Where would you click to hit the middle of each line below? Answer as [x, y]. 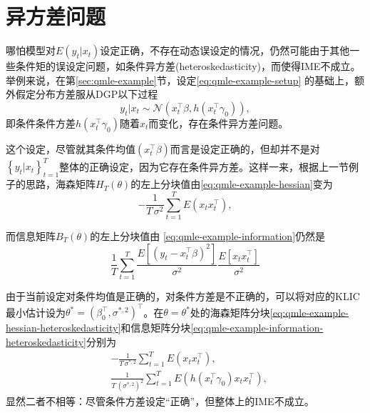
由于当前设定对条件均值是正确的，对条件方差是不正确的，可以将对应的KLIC [183, 296]
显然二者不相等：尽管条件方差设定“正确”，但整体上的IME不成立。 [160, 400]
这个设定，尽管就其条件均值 [71, 148]
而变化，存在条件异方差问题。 [219, 123]
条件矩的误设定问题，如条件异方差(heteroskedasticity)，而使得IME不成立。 [188, 66]
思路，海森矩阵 [60, 184]
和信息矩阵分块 [156, 328]
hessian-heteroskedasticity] [63, 328]
